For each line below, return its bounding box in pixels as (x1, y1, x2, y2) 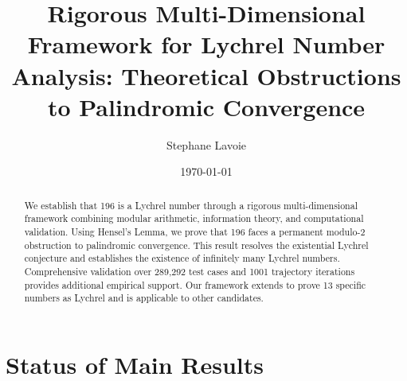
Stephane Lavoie (166, 136, 247, 153)
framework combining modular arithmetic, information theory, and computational (24, 212, 364, 225)
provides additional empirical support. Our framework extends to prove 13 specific (24, 278, 366, 291)
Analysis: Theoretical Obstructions (11, 59, 401, 91)
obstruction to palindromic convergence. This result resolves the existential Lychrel (24, 238, 369, 251)
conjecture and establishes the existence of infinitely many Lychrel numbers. (24, 251, 340, 265)
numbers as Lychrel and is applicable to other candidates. (24, 291, 264, 305)
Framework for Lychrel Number (27, 28, 385, 60)
